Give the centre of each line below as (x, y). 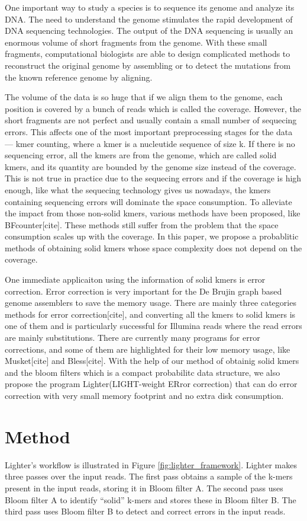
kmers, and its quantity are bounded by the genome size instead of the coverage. (151, 166)
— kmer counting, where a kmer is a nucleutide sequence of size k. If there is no (150, 143)
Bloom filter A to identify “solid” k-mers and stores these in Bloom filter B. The (151, 499)
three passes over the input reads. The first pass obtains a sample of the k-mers (149, 476)
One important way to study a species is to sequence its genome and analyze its (150, 7)
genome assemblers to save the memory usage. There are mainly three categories (151, 303)
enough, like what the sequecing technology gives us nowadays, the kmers (138, 189)
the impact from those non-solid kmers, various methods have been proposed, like (153, 213)
